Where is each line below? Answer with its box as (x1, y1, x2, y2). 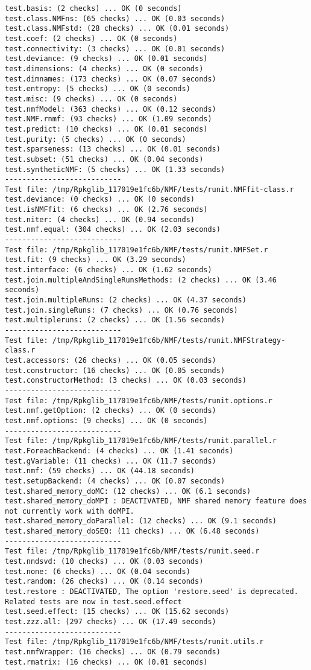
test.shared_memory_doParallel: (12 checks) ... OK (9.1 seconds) (5, 517, 277, 526)
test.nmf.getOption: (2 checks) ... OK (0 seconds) (5, 406, 216, 415)
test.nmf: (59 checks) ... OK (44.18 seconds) (5, 467, 195, 476)
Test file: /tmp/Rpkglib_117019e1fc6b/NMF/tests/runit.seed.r (5, 547, 260, 556)
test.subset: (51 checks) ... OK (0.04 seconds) (5, 155, 204, 164)
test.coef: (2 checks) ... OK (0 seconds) (5, 34, 178, 43)
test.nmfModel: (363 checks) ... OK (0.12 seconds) (5, 104, 216, 113)
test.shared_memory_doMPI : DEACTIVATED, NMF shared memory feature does (5, 497, 307, 506)
